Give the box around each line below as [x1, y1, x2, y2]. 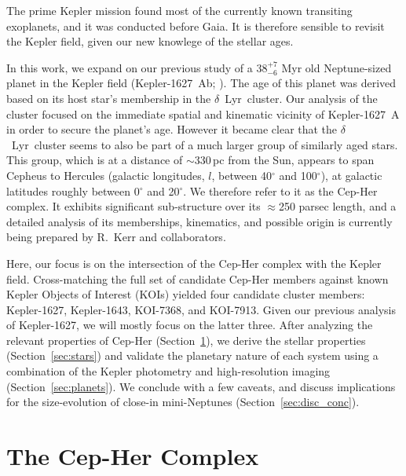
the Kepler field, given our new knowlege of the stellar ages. [6, 33, 294, 49]
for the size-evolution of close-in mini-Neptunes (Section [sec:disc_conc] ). [6, 394, 360, 410]
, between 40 [211, 167, 272, 183]
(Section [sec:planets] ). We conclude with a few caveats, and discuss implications [6, 378, 396, 394]
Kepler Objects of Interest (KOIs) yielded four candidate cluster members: [6, 286, 365, 302]
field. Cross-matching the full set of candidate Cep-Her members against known [6, 270, 389, 287]
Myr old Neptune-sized [281, 59, 392, 75]
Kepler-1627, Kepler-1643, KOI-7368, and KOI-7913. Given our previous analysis [6, 301, 396, 317]
